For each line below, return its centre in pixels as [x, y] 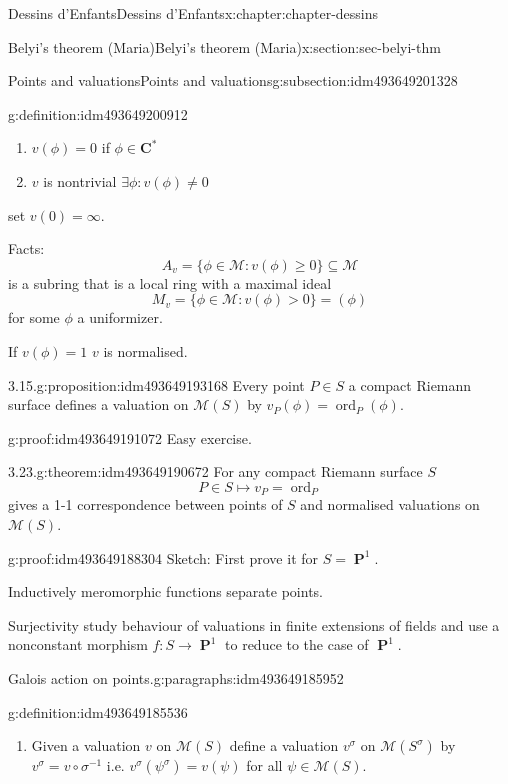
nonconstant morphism [78, 644]
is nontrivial [80, 180]
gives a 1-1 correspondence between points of [145, 504]
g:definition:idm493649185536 [98, 711]
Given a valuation [86, 745]
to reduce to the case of [297, 644]
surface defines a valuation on [98, 404]
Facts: [26, 248]
